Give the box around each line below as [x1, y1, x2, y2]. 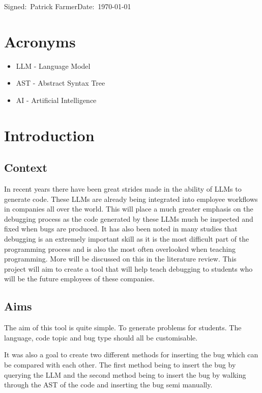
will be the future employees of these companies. [4, 273, 155, 284]
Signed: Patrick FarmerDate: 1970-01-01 [4, 1, 131, 11]
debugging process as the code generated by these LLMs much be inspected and [4, 213, 253, 224]
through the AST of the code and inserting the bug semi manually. [4, 379, 213, 390]
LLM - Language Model [16, 60, 91, 71]
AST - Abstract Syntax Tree [16, 77, 105, 88]
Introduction [4, 124, 95, 145]
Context [4, 160, 47, 175]
